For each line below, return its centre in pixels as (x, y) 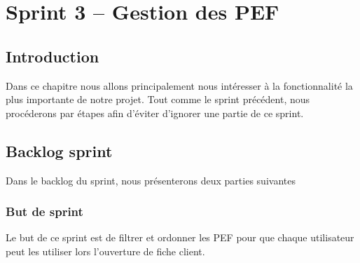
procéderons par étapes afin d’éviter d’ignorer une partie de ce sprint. (155, 113)
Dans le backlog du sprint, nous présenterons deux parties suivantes (151, 180)
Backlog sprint (59, 150)
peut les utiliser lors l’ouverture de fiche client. (105, 251)
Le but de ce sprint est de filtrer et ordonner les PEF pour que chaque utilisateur (180, 237)
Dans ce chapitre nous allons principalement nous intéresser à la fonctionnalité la (179, 85)
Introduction (53, 56)
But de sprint (44, 211)
